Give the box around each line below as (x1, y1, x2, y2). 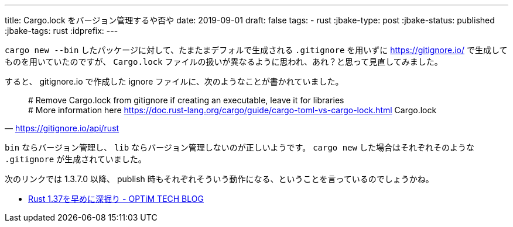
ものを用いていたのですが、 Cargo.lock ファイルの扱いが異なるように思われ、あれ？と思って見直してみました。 (5, 57, 443, 67)
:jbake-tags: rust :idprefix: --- (5, 26, 118, 36)
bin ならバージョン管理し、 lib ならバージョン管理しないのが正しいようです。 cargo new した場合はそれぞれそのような (5, 142, 474, 152)
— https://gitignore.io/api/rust (5, 123, 119, 133)
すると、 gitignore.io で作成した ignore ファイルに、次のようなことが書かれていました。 (5, 76, 344, 86)
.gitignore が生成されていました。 (5, 154, 146, 164)
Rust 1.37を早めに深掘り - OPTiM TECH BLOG (28, 194, 204, 204)
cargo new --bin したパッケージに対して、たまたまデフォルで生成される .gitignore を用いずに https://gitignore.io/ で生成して (5, 45, 508, 55)
